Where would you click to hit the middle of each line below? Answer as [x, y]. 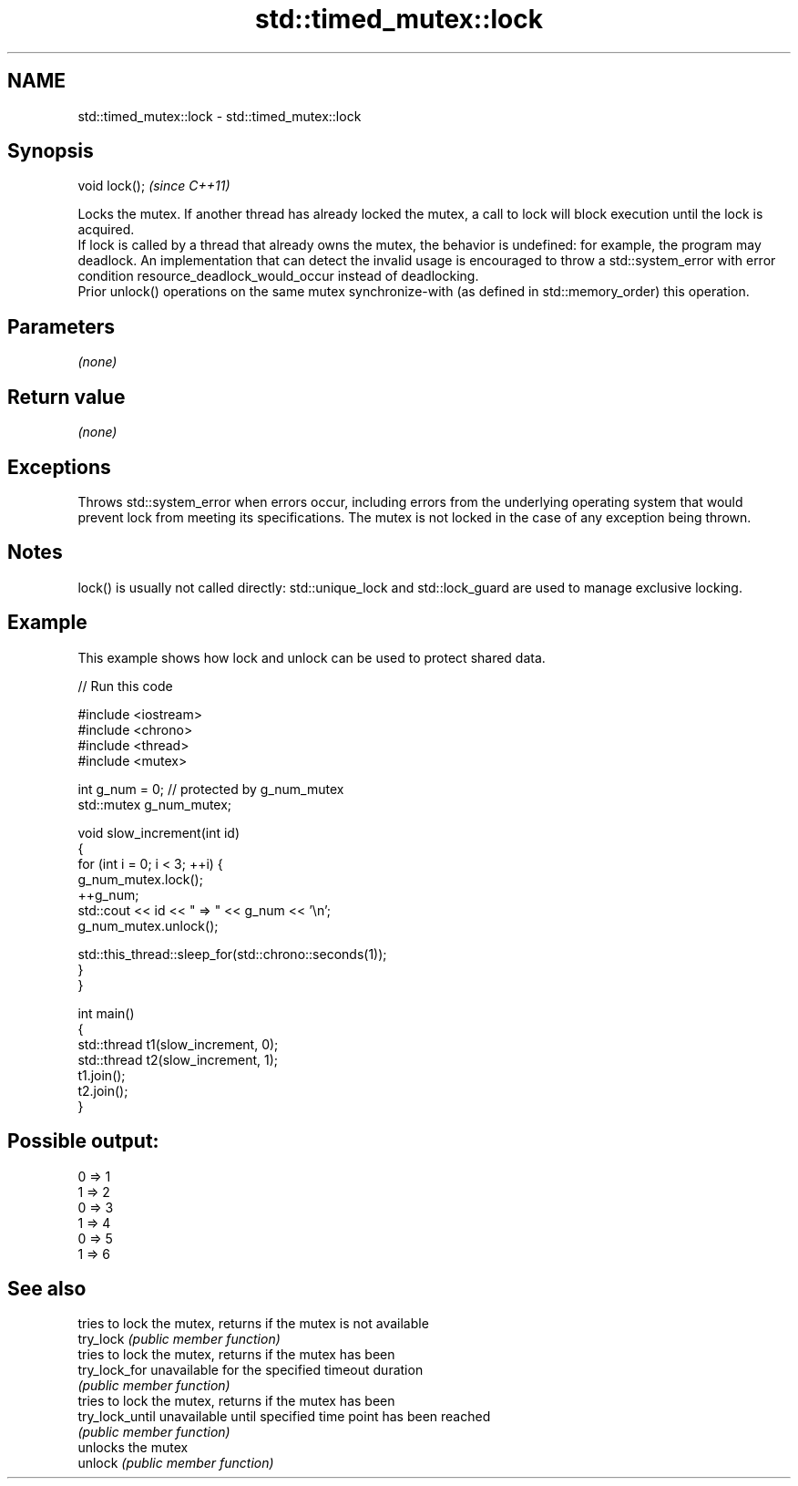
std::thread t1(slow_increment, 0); [178, 1044]
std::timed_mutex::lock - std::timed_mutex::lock [220, 116]
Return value [66, 397]
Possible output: [83, 1141]
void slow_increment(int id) [159, 832]
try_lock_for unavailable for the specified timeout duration [251, 1370]
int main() [106, 1013]
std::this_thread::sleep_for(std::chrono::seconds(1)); [232, 954]
